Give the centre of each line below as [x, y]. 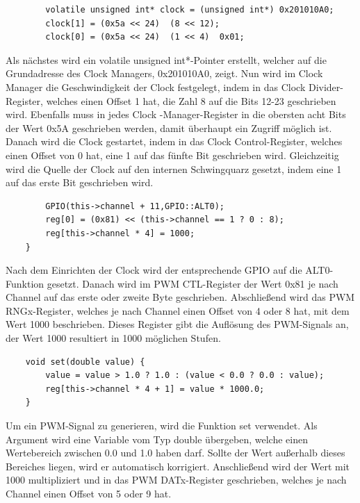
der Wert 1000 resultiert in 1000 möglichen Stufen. [113, 338]
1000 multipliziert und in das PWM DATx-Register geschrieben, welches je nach [176, 480]
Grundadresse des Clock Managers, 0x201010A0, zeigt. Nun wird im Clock [164, 73]
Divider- [326, 86]
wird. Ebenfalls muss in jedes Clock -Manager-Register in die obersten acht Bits [176, 114]
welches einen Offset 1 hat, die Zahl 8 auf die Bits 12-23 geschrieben [191, 100]
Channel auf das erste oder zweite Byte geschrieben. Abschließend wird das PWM [180, 297]
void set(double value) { [85, 362]
